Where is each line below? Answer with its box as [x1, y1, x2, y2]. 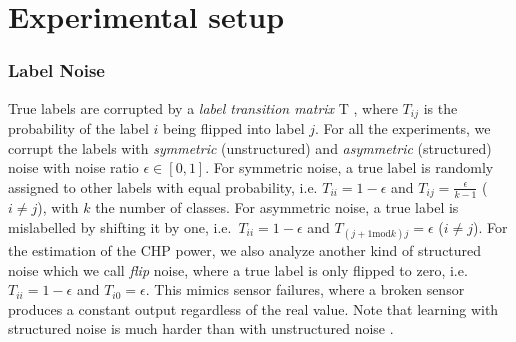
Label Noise [8, 58, 105, 83]
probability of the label [8, 118, 149, 139]
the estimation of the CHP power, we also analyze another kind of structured [8, 240, 482, 261]
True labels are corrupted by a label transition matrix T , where [8, 97, 398, 118]
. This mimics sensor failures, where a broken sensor [145, 279, 465, 300]
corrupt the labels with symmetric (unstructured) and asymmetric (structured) [8, 137, 492, 158]
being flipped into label [163, 118, 305, 139]
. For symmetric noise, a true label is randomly [205, 157, 494, 178]
